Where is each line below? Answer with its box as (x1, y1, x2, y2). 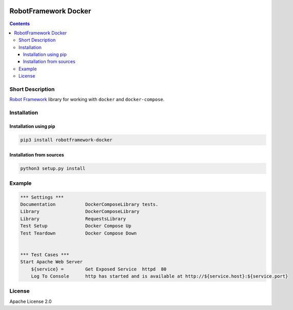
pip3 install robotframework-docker (20, 137, 113, 143)
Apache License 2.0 (9, 298, 52, 304)
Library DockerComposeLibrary (20, 208, 140, 215)
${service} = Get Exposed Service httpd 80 (31, 266, 167, 272)
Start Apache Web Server (20, 259, 83, 265)
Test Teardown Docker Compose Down (20, 230, 137, 236)
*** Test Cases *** (20, 251, 69, 258)
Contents (9, 21, 30, 27)
